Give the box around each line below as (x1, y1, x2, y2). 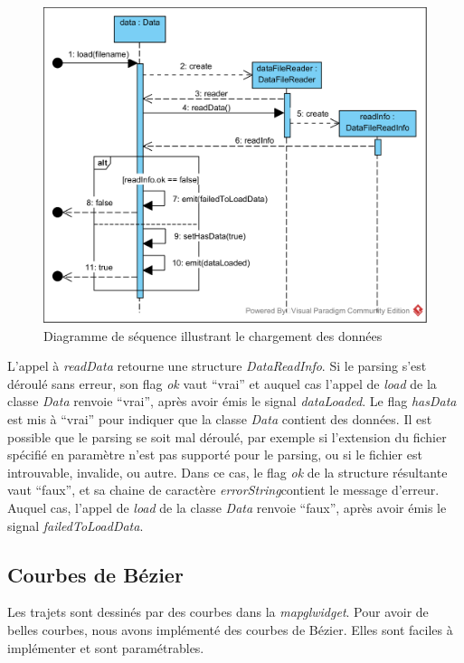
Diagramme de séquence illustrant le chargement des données (43, 326, 383, 345)
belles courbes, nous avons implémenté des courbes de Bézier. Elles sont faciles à (7, 620, 453, 639)
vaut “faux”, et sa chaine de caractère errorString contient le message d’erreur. (7, 480, 440, 499)
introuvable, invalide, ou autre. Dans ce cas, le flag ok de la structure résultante (7, 462, 448, 481)
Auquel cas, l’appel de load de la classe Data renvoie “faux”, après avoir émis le (7, 497, 447, 516)
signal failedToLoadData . (7, 516, 144, 535)
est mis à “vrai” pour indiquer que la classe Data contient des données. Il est (7, 410, 432, 429)
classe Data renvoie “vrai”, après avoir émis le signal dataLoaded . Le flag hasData (7, 392, 457, 411)
